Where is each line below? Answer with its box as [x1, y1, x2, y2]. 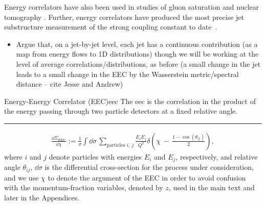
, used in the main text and [169, 182, 255, 193]
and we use [4, 172, 39, 183]
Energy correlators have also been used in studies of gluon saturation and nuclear [4, 2, 259, 12]
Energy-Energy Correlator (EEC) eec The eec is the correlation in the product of [4, 95, 256, 106]
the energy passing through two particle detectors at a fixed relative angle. [4, 106, 238, 116]
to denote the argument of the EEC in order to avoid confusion [48, 172, 246, 183]
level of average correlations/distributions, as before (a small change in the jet [16, 58, 261, 69]
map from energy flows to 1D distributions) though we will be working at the [16, 48, 259, 59]
